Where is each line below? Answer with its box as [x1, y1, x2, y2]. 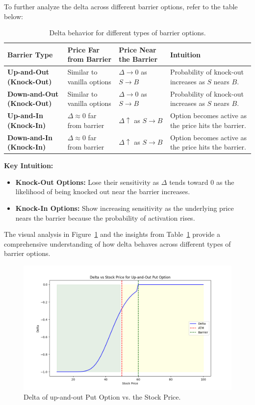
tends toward [169, 177, 208, 187]
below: [4, 11, 23, 21]
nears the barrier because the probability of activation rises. [15, 212, 195, 223]
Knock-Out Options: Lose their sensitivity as [15, 177, 159, 187]
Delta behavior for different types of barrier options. [49, 27, 206, 38]
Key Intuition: [4, 160, 53, 171]
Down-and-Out [7, 88, 59, 99]
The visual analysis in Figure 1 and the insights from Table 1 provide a [4, 229, 220, 239]
